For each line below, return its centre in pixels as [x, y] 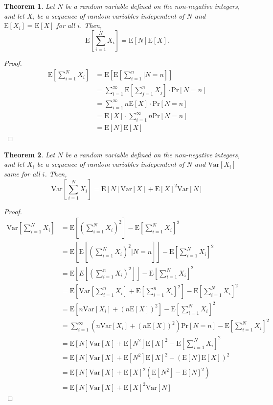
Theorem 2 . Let [30, 154]
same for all [22, 173]
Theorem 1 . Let [30, 6]
